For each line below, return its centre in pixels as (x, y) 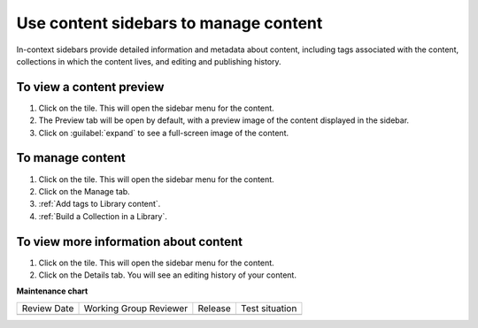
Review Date (48, 308)
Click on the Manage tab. (84, 191)
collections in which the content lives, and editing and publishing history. (149, 61)
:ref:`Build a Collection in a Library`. (103, 216)
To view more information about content (130, 242)
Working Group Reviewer (136, 308)
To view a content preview (90, 87)
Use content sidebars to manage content (170, 23)
